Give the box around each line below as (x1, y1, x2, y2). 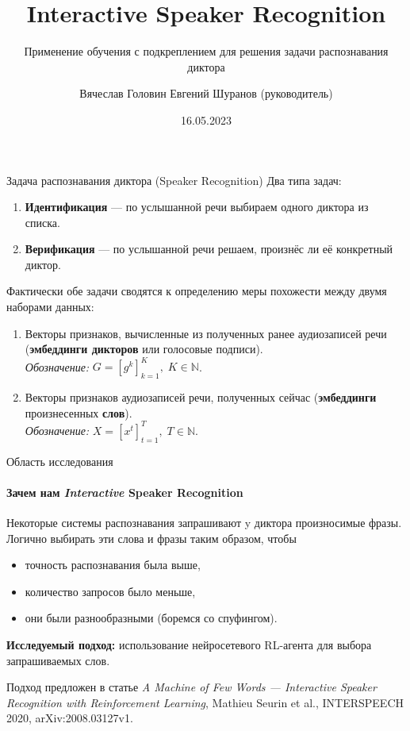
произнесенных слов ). (25, 404, 132, 421)
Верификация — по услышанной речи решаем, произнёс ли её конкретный (25, 240, 393, 257)
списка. (25, 214, 60, 230)
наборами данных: (6, 298, 94, 315)
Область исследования (6, 452, 113, 469)
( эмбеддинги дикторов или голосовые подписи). (25, 340, 263, 357)
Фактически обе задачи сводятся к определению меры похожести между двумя (6, 283, 387, 299)
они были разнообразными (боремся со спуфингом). (25, 610, 278, 626)
